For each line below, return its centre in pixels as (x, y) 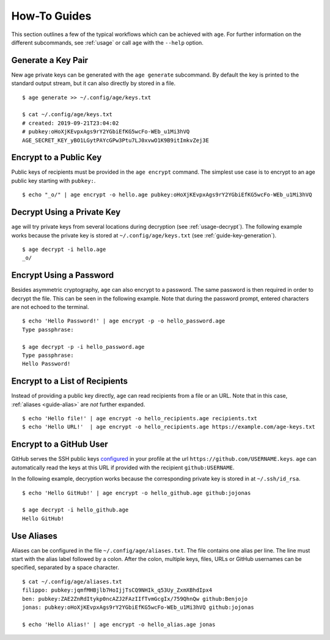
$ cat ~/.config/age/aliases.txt (72, 582)
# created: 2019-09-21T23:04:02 (71, 123)
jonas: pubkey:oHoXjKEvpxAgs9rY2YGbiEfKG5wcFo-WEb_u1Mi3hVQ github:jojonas (138, 607)
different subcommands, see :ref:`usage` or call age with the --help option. (108, 42)
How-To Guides (51, 16)
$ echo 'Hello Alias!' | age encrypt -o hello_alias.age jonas (119, 624)
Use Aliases (34, 536)
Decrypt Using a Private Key (66, 212)
